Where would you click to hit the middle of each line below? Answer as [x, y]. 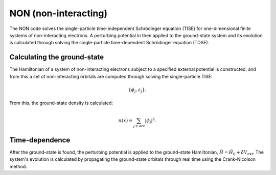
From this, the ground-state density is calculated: [61, 103]
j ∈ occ [139, 126]
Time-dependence [40, 140]
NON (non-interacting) [59, 13]
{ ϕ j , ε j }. [137, 90]
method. [18, 166]
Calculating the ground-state [57, 57]
